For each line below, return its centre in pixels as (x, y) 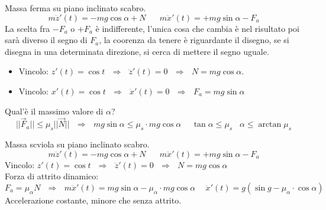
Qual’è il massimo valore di (54, 111)
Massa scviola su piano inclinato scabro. (77, 144)
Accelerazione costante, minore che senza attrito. (93, 200)
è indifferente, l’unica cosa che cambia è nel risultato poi (197, 28)
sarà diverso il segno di (46, 40)
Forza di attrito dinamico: (52, 176)
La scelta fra (28, 28)
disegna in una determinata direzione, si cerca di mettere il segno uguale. (137, 51)
